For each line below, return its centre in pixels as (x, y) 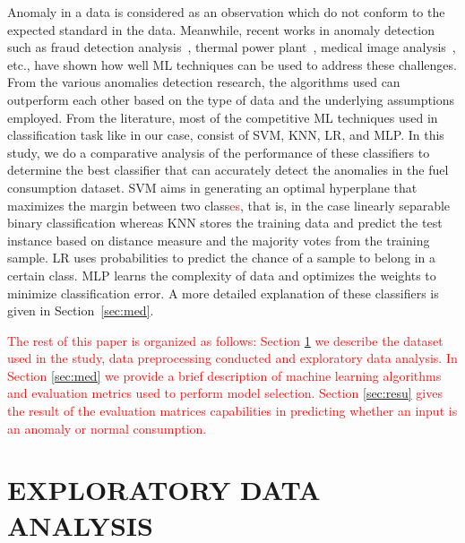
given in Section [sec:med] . (81, 310)
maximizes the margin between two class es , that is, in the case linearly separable (229, 205)
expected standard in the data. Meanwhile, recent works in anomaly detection (221, 29)
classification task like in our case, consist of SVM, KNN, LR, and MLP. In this (226, 135)
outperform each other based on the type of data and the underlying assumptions (231, 99)
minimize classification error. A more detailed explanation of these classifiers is (223, 293)
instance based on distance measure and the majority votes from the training (219, 240)
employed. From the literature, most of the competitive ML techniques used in (223, 117)
